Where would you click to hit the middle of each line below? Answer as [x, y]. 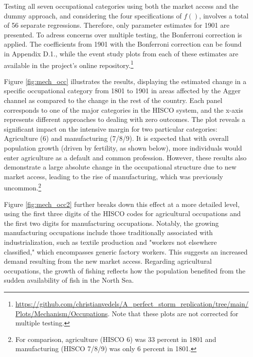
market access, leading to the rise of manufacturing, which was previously [114, 176]
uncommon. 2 [23, 187]
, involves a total [224, 15]
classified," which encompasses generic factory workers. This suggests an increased [126, 251]
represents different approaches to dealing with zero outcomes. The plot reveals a [125, 119]
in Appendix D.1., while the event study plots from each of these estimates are [121, 53]
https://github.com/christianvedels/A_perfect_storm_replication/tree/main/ [132, 303]
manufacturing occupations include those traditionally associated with [108, 232]
